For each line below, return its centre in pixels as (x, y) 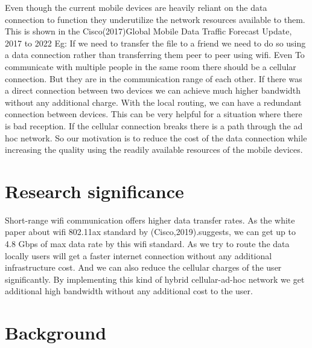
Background (56, 333)
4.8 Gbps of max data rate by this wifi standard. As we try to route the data (147, 244)
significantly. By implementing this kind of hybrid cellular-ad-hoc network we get (155, 279)
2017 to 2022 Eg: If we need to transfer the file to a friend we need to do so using (155, 43)
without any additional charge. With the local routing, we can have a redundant (153, 102)
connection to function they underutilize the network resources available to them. (155, 19)
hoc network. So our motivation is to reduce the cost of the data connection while (156, 137)
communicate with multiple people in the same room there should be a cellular (151, 66)
